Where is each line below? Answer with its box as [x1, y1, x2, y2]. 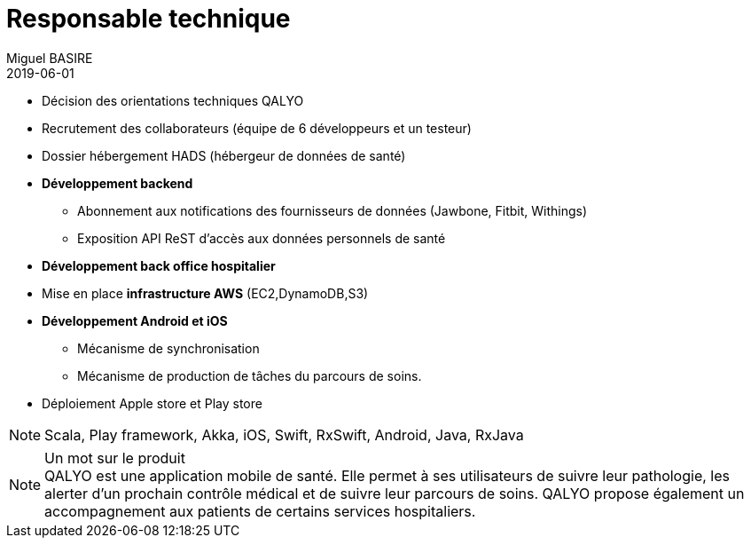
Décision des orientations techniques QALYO [42, 92, 304, 108]
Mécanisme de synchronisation [77, 340, 260, 356]
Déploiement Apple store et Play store [42, 395, 262, 411]
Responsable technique [6, 4, 291, 34]
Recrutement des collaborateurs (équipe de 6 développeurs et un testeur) [42, 120, 472, 136]
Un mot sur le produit [44, 448, 185, 467]
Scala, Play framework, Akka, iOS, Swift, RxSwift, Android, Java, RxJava [44, 425, 524, 444]
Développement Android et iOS [42, 312, 228, 328]
